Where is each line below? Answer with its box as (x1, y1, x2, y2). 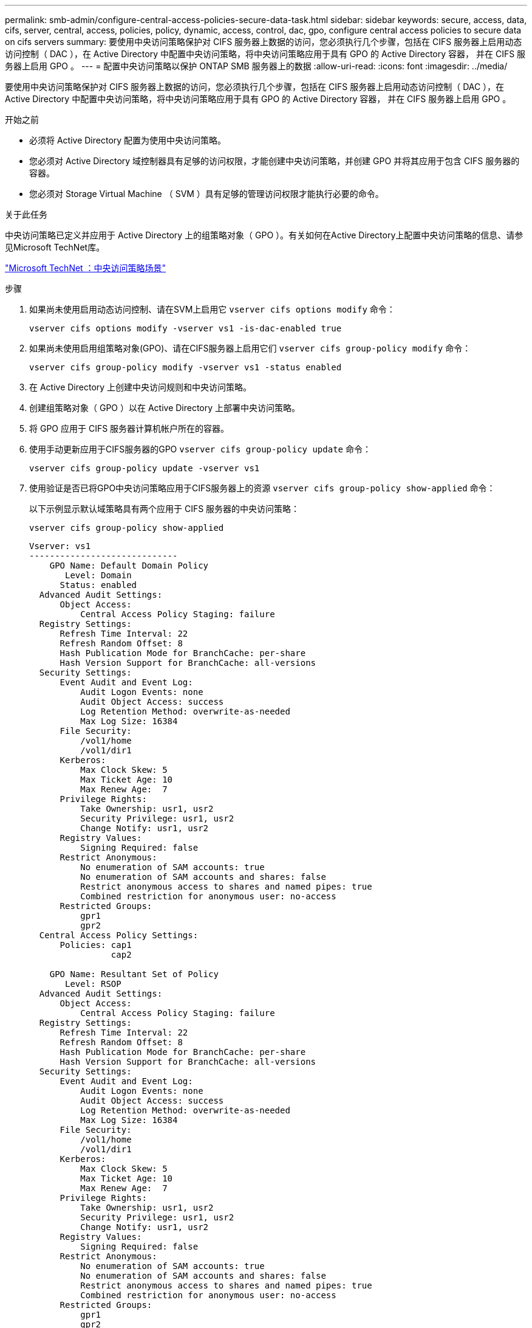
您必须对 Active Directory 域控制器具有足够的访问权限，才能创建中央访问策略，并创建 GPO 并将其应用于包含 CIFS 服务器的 (29, 156, 520, 166)
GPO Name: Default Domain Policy (49, 561, 209, 570)
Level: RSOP (65, 979, 121, 989)
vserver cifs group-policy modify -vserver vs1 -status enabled (29, 362, 342, 372)
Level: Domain (65, 570, 132, 580)
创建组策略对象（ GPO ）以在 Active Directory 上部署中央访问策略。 (29, 403, 301, 413)
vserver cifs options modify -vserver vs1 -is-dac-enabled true (29, 323, 342, 333)
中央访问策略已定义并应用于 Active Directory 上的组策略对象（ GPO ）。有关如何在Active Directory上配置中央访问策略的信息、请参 (5, 230, 523, 240)
